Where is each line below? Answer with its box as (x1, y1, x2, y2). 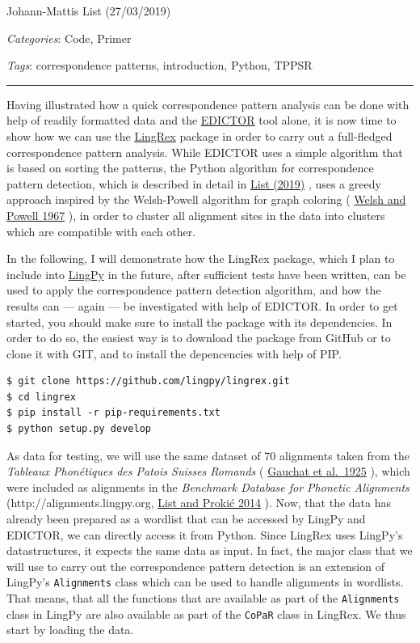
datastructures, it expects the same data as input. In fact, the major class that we (6, 542, 413, 559)
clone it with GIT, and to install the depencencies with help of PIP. (6, 345, 342, 362)
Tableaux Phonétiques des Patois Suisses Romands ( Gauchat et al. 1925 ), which (6, 463, 410, 480)
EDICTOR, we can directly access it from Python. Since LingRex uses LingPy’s (6, 526, 403, 543)
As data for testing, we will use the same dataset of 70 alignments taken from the (6, 446, 410, 463)
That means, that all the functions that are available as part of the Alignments (6, 590, 400, 607)
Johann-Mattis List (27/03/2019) (6, 2, 171, 19)
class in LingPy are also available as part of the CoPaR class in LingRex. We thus (6, 605, 406, 622)
